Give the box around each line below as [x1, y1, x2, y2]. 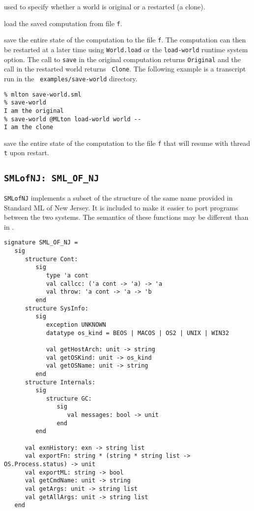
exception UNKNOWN [46, 321, 106, 328]
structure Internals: [25, 378, 96, 386]
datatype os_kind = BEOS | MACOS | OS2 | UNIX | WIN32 [46, 329, 229, 337]
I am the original [4, 107, 64, 114]
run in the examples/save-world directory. [4, 73, 138, 83]
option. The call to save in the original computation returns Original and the [4, 54, 241, 64]
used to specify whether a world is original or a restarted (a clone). [4, 1, 205, 11]
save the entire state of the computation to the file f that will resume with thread [4, 137, 250, 148]
